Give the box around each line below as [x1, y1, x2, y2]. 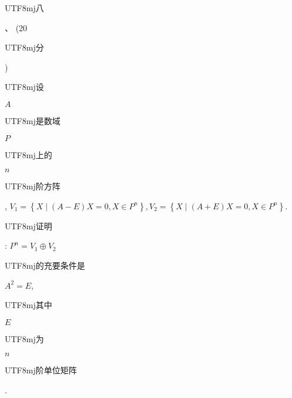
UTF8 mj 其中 [5, 299, 52, 311]
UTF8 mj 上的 [5, 148, 52, 160]
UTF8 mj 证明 [5, 219, 52, 232]
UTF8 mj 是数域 [5, 114, 61, 126]
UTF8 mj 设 [5, 81, 44, 93]
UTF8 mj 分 [5, 41, 44, 53]
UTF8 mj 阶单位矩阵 [5, 364, 77, 376]
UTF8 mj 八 [5, 2, 44, 14]
